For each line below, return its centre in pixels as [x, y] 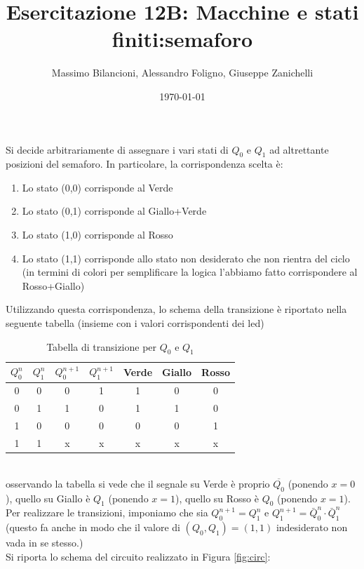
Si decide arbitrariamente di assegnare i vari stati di [117, 149]
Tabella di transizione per [102, 346]
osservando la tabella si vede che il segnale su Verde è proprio [138, 483]
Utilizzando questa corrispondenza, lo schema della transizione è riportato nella [176, 309]
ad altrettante [299, 149]
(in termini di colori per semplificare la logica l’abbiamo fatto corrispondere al [190, 272]
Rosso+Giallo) [53, 285]
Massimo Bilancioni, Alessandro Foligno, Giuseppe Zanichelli [182, 73]
